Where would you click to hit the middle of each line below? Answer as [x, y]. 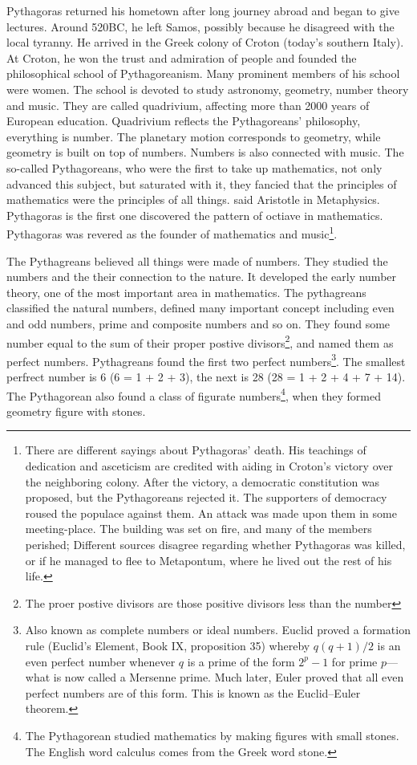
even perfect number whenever [100, 661]
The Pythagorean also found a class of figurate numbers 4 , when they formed [194, 394]
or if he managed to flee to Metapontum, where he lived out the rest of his [208, 560]
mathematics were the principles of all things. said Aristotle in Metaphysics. [193, 199]
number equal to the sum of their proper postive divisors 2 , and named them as [200, 341]
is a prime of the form [241, 661]
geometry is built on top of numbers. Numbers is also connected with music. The [205, 152]
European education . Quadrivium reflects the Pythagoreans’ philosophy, [184, 121]
